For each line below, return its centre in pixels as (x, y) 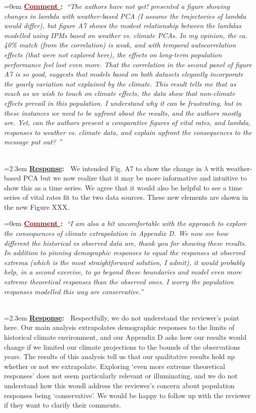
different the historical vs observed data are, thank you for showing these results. (125, 243)
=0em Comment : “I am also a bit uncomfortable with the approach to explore (126, 223)
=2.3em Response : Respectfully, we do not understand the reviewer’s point (122, 317)
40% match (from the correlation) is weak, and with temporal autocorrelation (120, 45)
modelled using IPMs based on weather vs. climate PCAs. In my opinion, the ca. (126, 35)
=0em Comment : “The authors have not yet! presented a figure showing (117, 6)
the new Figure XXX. (37, 206)
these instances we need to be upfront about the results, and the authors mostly (123, 113)
